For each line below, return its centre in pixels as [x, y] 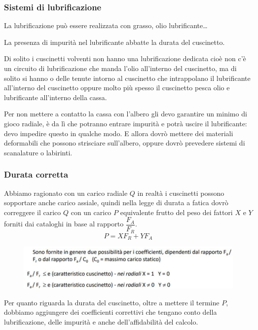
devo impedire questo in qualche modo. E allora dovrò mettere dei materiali [119, 133]
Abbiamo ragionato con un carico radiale [66, 193]
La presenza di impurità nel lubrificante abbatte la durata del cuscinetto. [114, 42]
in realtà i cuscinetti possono [181, 193]
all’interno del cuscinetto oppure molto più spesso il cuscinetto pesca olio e [117, 88]
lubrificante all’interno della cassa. [55, 97]
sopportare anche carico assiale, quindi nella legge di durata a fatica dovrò [116, 202]
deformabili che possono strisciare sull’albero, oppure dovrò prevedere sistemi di [125, 143]
